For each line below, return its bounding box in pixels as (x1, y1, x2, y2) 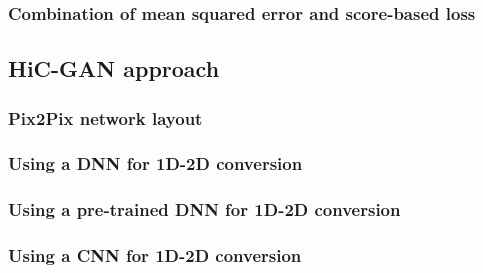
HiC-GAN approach (8, 53, 220, 84)
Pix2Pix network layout (8, 105, 203, 130)
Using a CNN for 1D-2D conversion (8, 243, 302, 268)
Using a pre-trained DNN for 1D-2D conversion (8, 197, 401, 222)
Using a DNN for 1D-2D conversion (8, 151, 303, 176)
